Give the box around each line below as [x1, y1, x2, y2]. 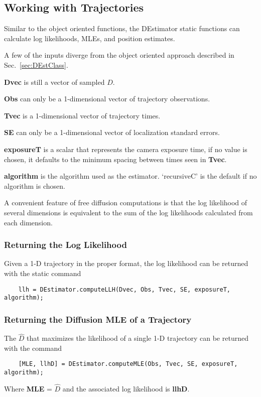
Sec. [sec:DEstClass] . [4, 59, 68, 70]
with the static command [4, 268, 81, 278]
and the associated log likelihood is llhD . [62, 383, 190, 393]
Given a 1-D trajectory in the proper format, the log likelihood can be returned [4, 258, 248, 269]
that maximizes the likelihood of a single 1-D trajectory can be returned [27, 333, 248, 343]
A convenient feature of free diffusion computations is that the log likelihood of [4, 197, 247, 208]
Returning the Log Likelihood [4, 238, 127, 251]
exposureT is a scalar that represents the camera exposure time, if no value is [4, 144, 247, 154]
